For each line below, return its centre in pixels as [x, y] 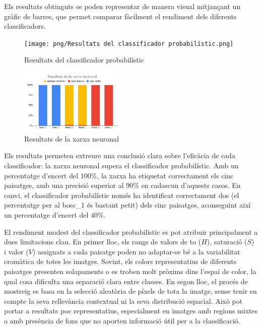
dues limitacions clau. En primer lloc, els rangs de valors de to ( [103, 242]
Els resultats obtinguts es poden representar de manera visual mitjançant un [122, 6]
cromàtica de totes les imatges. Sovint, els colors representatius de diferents [120, 261]
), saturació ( [227, 242]
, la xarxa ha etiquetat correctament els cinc [165, 175]
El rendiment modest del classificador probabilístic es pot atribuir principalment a [131, 232]
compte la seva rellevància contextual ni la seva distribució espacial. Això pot [123, 301]
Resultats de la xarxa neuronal [72, 138]
